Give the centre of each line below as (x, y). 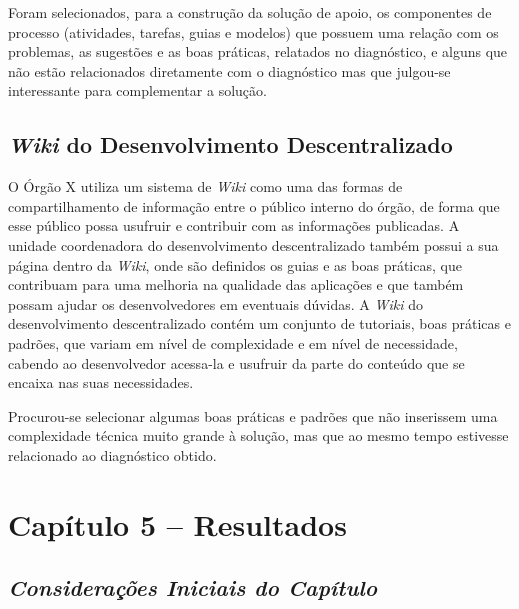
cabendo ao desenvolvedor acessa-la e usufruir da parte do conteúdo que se (236, 362)
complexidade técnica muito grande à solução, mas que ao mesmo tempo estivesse (258, 435)
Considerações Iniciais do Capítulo (193, 587)
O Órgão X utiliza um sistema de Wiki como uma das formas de (205, 186)
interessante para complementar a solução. (137, 90)
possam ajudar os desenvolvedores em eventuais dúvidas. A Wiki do (216, 303)
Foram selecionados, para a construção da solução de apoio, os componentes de (250, 12)
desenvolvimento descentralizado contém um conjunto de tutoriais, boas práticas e (259, 323)
